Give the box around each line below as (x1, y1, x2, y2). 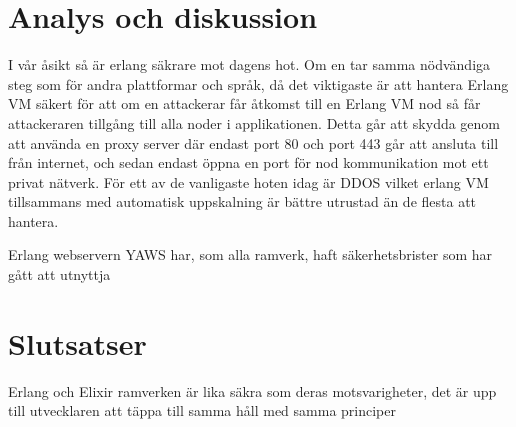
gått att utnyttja (8, 264, 111, 285)
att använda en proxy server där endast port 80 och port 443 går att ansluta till (8, 132, 499, 153)
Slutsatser (8, 322, 147, 363)
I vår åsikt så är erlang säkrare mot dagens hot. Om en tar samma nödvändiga (8, 54, 491, 75)
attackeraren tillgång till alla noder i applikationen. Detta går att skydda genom (8, 112, 501, 133)
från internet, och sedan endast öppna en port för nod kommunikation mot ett (8, 152, 489, 173)
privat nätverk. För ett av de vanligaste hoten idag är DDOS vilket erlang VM (8, 171, 489, 192)
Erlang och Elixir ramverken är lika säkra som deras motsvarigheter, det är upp (8, 380, 497, 401)
